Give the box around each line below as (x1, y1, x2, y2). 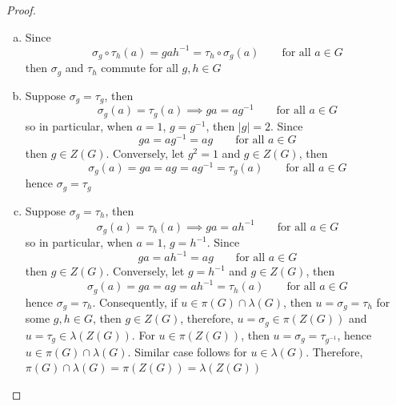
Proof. (6, 2, 36, 18)
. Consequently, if (92, 293, 178, 310)
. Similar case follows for (127, 343, 247, 360)
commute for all (101, 59, 178, 76)
